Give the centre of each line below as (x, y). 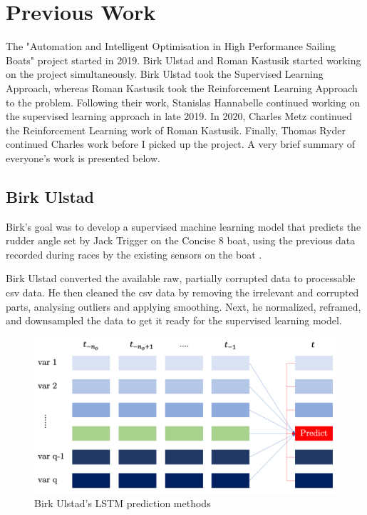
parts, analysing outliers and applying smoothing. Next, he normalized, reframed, (183, 306)
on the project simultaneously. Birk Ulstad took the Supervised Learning (165, 74)
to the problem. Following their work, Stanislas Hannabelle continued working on (183, 102)
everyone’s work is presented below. (83, 157)
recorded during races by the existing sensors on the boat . (134, 254)
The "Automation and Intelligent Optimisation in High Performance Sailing (171, 46)
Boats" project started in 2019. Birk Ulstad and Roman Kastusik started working (183, 60)
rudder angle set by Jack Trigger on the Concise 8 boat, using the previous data (181, 240)
